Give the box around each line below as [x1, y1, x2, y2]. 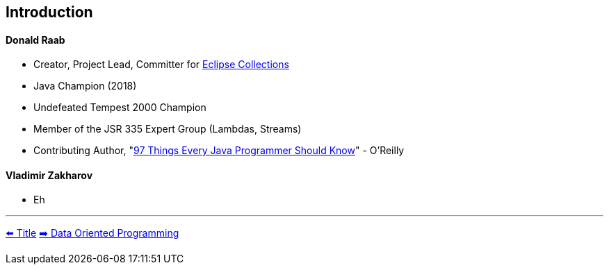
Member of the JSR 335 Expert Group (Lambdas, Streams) [33, 123, 302, 135]
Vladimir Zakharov [6, 169, 93, 181]
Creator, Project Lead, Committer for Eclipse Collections [33, 58, 289, 71]
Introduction [6, 3, 93, 21]
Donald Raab [6, 33, 65, 46]
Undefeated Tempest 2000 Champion [33, 101, 206, 114]
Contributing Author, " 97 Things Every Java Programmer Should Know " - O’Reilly [33, 144, 405, 157]
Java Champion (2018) [33, 80, 137, 92]
